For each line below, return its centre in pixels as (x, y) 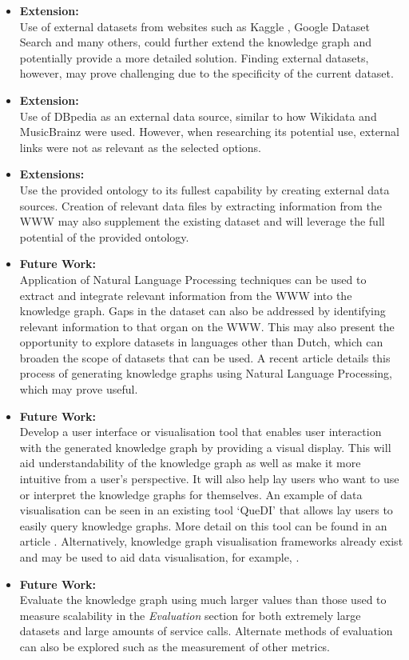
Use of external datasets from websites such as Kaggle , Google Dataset (195, 26)
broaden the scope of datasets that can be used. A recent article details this (205, 357)
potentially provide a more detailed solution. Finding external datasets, (194, 57)
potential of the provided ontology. (104, 236)
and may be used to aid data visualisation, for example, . (159, 557)
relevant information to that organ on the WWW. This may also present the (207, 326)
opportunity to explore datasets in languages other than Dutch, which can (201, 342)
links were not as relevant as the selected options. (140, 147)
